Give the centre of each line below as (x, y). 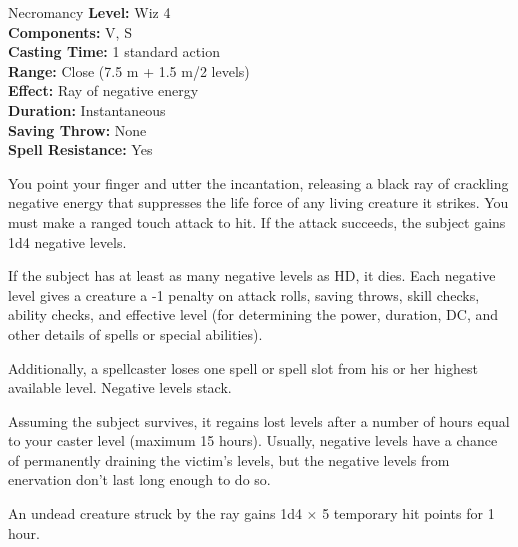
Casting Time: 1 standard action (114, 51)
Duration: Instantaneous (87, 109)
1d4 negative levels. (67, 241)
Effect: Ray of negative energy (103, 90)
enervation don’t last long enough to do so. (139, 479)
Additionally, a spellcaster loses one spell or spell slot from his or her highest (243, 367)
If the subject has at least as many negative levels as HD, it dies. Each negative (252, 275)
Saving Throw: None (77, 129)
